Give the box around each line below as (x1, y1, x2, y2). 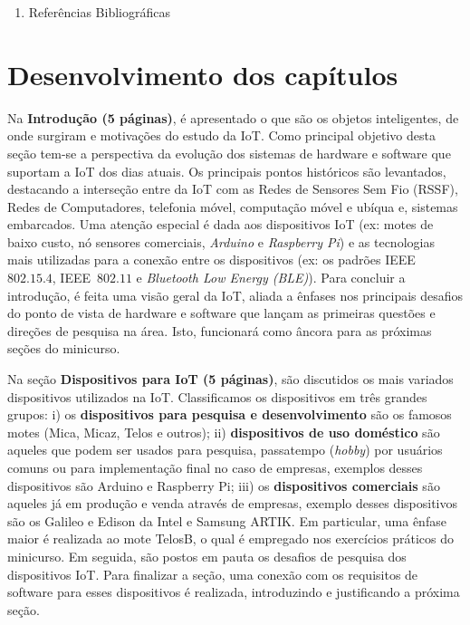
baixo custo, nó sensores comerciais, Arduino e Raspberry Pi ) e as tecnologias (7, 232, 435, 251)
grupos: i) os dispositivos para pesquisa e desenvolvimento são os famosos (7, 405, 452, 424)
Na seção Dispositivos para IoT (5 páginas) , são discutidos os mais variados (7, 370, 454, 389)
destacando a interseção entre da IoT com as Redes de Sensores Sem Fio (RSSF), (7, 179, 458, 198)
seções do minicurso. (7, 339, 120, 358)
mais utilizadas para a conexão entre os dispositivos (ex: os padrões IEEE (7, 250, 416, 269)
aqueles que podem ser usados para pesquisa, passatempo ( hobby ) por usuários (7, 440, 443, 459)
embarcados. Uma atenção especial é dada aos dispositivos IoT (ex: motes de (7, 215, 434, 234)
